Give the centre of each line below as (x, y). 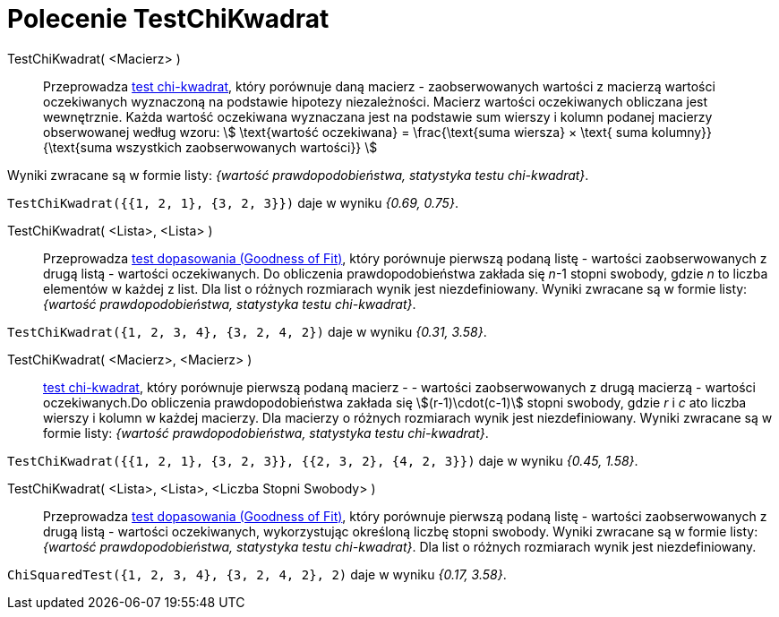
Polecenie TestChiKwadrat (168, 19)
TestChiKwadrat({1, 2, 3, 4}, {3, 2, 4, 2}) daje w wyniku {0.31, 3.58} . (247, 331)
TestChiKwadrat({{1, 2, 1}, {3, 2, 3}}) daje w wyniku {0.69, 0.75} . (233, 202)
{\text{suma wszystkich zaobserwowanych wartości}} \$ (210, 147)
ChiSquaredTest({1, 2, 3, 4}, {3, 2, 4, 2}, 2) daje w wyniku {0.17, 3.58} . (257, 574)
